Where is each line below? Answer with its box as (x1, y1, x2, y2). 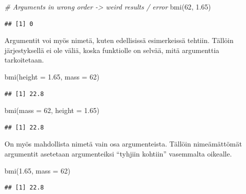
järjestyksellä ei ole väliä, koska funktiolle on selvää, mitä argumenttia (4, 44, 219, 55)
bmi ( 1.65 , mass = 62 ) (4, 165, 70, 175)
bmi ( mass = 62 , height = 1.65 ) (4, 105, 99, 115)
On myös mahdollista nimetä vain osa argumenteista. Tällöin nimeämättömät (4, 138, 242, 149)
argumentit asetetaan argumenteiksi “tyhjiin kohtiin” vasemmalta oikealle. (4, 148, 232, 158)
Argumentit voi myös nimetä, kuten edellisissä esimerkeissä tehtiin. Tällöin (4, 35, 234, 45)
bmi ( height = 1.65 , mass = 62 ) (4, 71, 99, 81)
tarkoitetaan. (4, 54, 44, 65)
